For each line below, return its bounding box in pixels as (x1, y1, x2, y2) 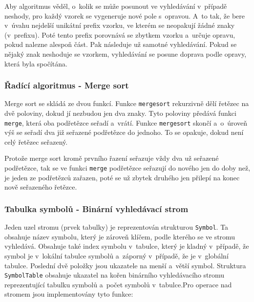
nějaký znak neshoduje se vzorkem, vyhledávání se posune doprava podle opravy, (4, 48, 247, 59)
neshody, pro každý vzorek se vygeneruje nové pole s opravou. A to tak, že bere (4, 10, 245, 21)
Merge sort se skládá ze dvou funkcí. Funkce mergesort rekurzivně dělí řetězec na (4, 98, 249, 108)
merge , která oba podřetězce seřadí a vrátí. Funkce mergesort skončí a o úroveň (4, 117, 248, 128)
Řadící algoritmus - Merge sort (4, 79, 129, 91)
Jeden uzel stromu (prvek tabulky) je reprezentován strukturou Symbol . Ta (4, 222, 229, 232)
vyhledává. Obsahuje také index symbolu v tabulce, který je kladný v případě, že (4, 241, 249, 251)
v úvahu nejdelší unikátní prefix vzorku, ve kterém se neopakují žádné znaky (4, 20, 235, 30)
